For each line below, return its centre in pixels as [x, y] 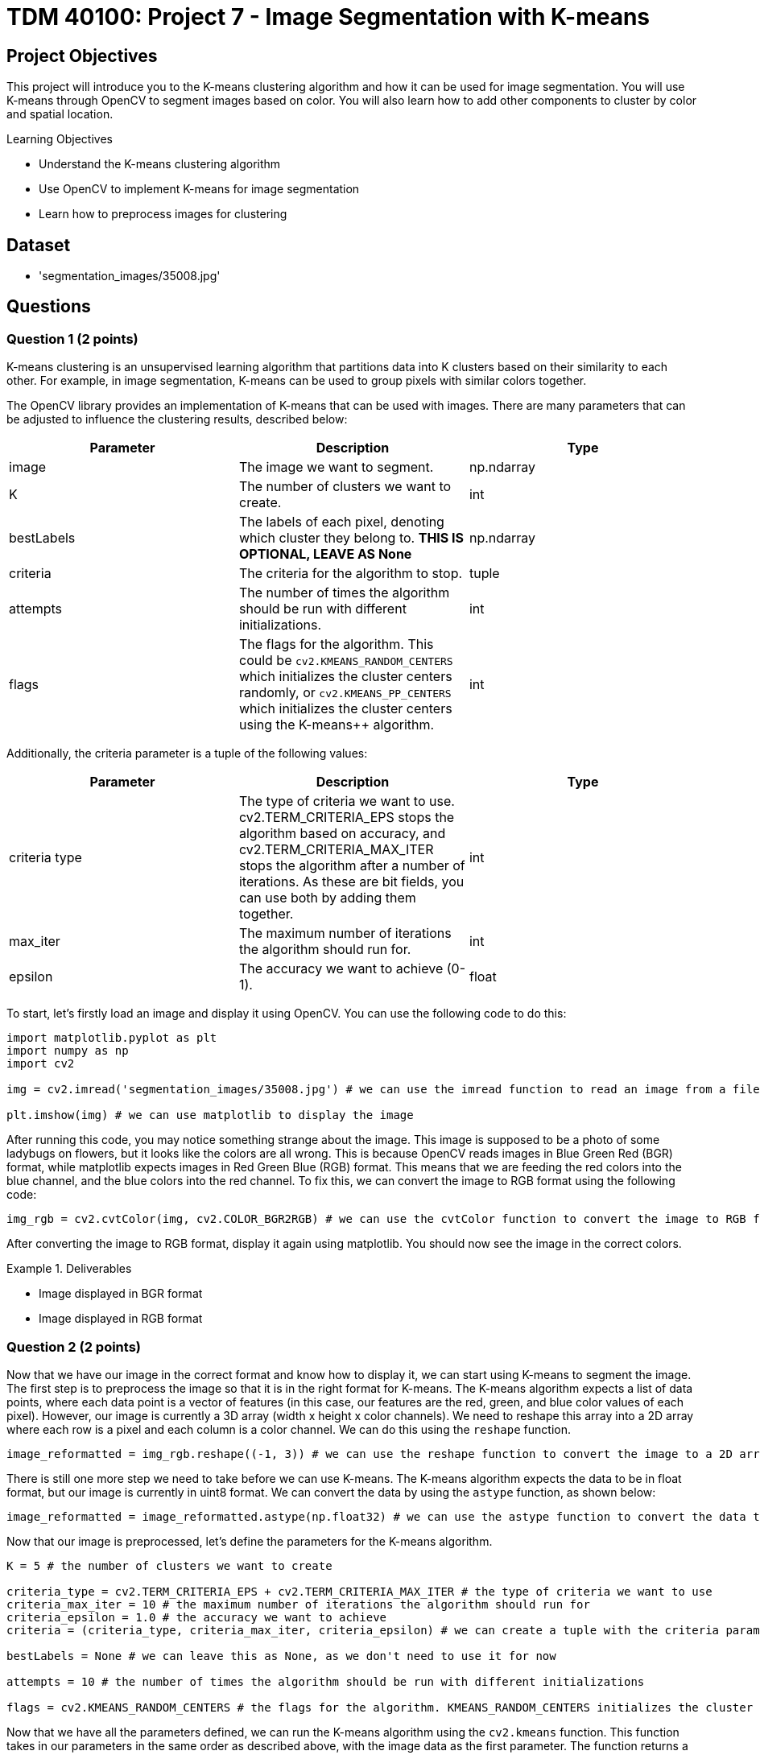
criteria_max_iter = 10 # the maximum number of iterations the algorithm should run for [298, 1604]
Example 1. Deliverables [69, 1269]
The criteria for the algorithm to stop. [351, 574]
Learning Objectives [60, 139]
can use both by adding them [327, 898]
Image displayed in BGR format [121, 1294]
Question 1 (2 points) [72, 339]
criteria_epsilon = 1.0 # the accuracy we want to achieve [197, 1617]
